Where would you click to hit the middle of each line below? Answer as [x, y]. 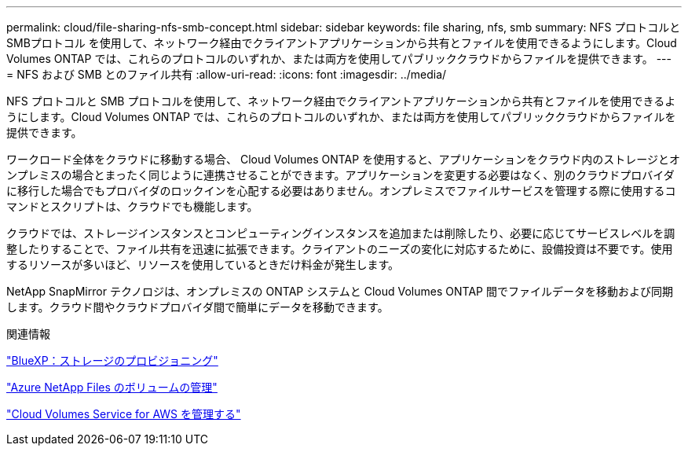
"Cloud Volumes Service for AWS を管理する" [124, 414]
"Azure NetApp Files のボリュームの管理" [112, 387]
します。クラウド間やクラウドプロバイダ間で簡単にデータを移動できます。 [198, 307]
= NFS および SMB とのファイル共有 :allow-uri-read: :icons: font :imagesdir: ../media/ [227, 74]
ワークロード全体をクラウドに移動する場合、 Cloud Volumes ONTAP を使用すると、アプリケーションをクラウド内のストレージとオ [344, 159]
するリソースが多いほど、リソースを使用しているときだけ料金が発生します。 [203, 265]
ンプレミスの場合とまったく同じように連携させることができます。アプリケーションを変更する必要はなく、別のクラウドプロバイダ [340, 175]
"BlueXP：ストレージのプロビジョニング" [112, 360]
